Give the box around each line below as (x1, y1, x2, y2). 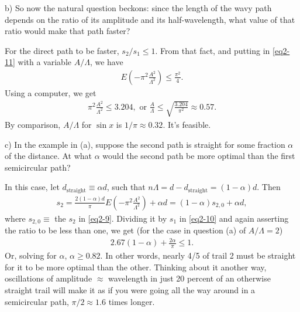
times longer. (108, 295, 155, 307)
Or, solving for (5, 249, 57, 262)
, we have (89, 56, 123, 68)
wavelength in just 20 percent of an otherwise (108, 272, 271, 284)
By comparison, (5, 118, 61, 130)
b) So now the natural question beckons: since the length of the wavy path (5, 2, 272, 13)
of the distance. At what (5, 150, 92, 162)
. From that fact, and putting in (155, 44, 270, 56)
